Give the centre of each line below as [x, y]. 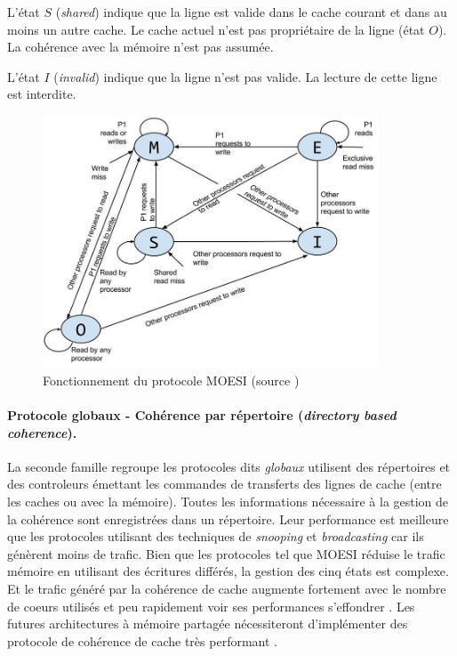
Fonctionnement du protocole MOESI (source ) [171, 380]
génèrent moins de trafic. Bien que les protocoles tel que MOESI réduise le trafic [226, 553]
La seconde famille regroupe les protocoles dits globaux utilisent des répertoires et [229, 466]
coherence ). [42, 432]
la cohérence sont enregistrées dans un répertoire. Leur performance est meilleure [228, 518]
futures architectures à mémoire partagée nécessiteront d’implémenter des [208, 624]
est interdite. [42, 94]
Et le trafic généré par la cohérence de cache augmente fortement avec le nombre [227, 588]
